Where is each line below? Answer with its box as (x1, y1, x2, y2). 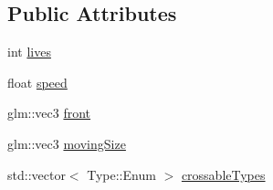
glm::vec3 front (7, 103, 91, 122)
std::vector (7, 164, 66, 184)
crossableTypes (181, 164, 266, 184)
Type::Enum (87, 164, 156, 184)
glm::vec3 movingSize (7, 133, 126, 153)
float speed (7, 72, 68, 91)
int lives (7, 42, 51, 61)
